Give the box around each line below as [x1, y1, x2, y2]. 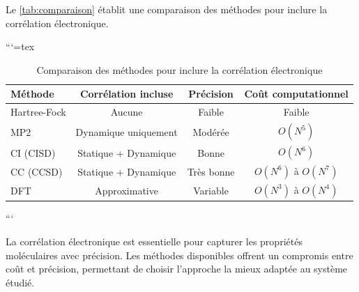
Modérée [192, 124, 229, 139]
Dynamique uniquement [75, 124, 178, 139]
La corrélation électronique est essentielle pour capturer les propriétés [6, 233, 303, 248]
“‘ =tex [6, 39, 35, 54]
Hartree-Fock [10, 105, 66, 119]
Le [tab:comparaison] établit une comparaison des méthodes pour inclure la [6, 2, 328, 16]
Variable [193, 183, 229, 198]
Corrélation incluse [79, 86, 174, 101]
